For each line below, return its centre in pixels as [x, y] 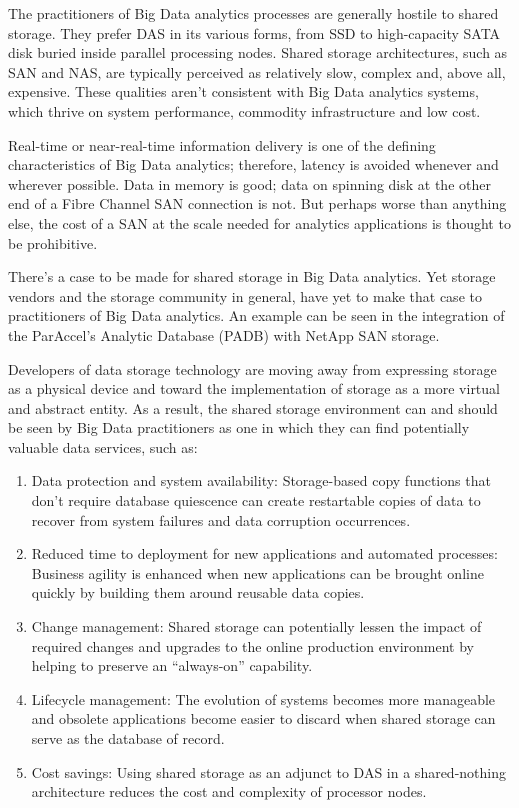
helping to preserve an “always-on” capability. [172, 665]
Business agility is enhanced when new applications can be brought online [257, 572]
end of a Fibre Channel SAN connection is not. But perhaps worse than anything [257, 203]
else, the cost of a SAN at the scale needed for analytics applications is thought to [259, 222]
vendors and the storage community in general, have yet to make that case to [245, 295]
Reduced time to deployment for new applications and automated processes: [264, 553]
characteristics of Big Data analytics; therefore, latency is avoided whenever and [253, 164]
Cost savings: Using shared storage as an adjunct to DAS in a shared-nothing [269, 771]
